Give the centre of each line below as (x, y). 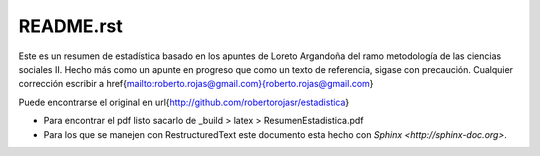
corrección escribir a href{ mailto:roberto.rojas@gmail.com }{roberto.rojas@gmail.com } (196, 84)
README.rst (71, 26)
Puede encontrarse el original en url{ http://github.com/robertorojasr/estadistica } (184, 102)
